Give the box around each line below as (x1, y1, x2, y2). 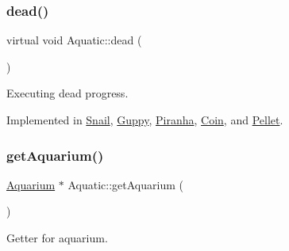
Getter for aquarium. (6, 230, 108, 245)
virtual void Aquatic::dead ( (6, 32, 142, 48)
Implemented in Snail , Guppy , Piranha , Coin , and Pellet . (6, 112, 283, 127)
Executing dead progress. (6, 85, 129, 101)
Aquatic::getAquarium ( (67, 176, 183, 192)
